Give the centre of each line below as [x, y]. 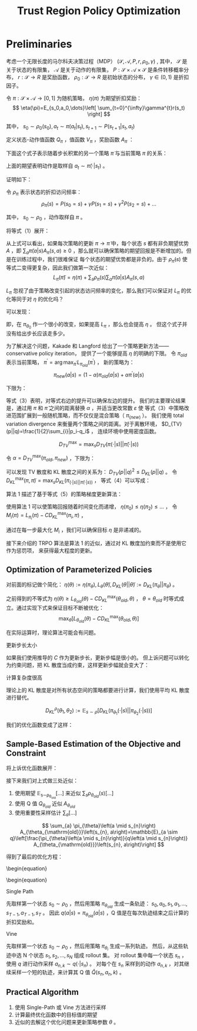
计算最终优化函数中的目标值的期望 [56, 1014]
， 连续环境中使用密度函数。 [125, 431]
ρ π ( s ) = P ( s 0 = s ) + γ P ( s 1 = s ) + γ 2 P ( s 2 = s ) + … [99, 204]
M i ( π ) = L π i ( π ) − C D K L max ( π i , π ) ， [46, 516]
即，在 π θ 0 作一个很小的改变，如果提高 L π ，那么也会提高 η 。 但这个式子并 [97, 326]
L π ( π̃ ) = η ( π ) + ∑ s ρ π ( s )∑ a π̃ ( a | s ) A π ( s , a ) [99, 278]
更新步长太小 [21, 645]
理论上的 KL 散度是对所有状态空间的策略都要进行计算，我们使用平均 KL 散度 [98, 690]
